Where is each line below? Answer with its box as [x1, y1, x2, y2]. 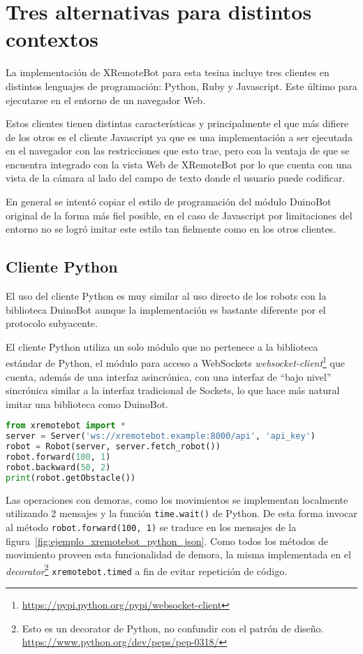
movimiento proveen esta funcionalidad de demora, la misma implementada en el [6, 547, 351, 562]
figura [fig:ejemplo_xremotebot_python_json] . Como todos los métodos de [6, 533, 329, 548]
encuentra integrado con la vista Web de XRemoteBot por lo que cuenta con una [6, 157, 353, 171]
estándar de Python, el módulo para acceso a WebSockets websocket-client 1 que [6, 354, 346, 370]
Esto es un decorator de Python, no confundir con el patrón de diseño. [22, 620, 324, 635]
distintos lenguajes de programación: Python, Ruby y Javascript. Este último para [6, 78, 357, 93]
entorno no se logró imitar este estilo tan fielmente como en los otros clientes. [6, 221, 336, 236]
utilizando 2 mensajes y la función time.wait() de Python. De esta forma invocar [6, 506, 357, 521]
